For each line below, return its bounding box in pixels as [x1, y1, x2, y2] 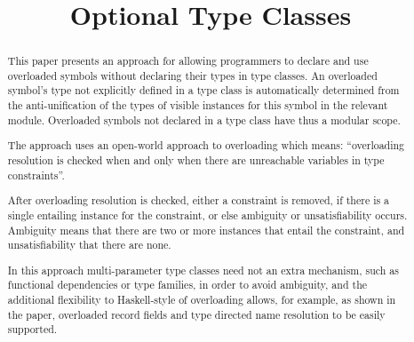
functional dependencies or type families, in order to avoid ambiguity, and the [7, 277, 368, 292]
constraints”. [7, 167, 65, 182]
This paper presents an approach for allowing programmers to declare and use [7, 53, 369, 68]
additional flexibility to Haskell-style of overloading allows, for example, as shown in [7, 292, 396, 307]
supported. [7, 322, 58, 337]
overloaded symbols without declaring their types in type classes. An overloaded [7, 68, 378, 83]
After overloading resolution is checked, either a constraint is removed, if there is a [7, 193, 390, 208]
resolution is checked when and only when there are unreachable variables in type [7, 153, 385, 167]
